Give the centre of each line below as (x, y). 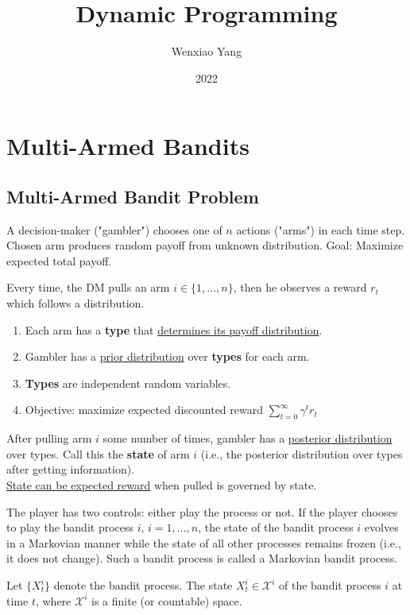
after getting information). (71, 469)
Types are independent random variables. (128, 383)
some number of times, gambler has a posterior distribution (248, 438)
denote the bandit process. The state (143, 585)
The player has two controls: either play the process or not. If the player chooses (202, 511)
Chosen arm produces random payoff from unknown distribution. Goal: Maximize (205, 245)
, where (53, 600)
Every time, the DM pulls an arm (88, 287)
